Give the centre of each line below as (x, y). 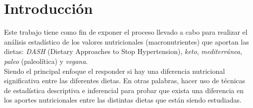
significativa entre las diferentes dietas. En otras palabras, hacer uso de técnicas (125, 81)
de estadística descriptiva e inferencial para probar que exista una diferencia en (124, 90)
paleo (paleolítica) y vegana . (46, 61)
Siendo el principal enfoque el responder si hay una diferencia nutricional (115, 71)
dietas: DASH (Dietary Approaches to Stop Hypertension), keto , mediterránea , (123, 51)
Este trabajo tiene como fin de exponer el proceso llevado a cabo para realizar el (126, 32)
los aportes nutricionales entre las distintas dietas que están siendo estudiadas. (123, 100)
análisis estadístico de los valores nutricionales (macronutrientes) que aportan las (126, 41)
